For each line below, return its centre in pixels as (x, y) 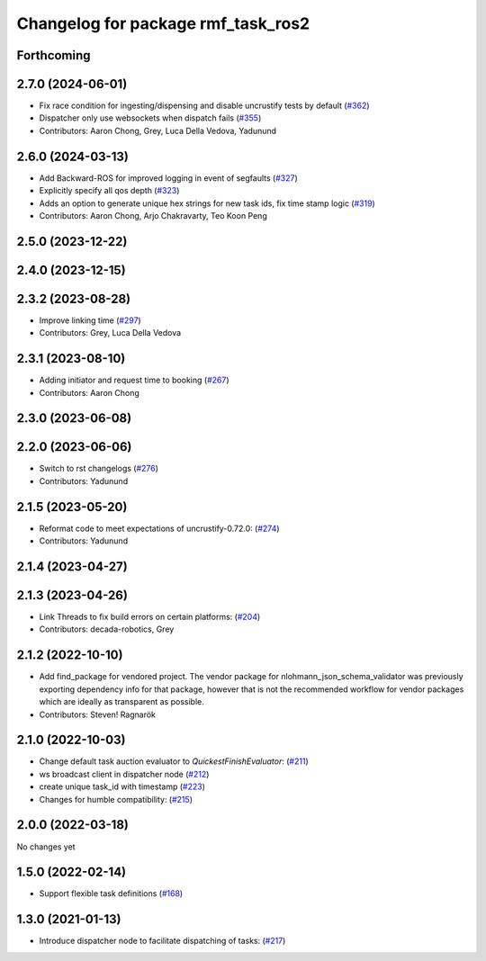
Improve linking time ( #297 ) (90, 320)
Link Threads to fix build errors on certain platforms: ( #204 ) (150, 617)
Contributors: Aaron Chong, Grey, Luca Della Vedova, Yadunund (158, 130)
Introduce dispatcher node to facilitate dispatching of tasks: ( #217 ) (162, 941)
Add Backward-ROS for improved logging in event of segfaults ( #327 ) (168, 178)
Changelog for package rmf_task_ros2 (163, 23)
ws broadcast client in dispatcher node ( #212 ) (124, 774)
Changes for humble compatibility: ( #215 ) (116, 799)
